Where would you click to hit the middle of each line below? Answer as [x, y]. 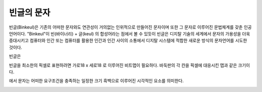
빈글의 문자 [30, 13]
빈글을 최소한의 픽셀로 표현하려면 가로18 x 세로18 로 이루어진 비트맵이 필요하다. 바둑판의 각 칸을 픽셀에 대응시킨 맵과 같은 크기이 [129, 65]
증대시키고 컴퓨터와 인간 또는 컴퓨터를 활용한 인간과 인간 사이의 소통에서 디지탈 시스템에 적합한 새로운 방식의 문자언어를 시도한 [128, 41]
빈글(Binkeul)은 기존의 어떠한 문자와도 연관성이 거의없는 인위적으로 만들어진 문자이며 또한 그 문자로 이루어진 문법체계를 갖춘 [126, 27]
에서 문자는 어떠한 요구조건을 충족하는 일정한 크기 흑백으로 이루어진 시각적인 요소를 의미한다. [96, 81]
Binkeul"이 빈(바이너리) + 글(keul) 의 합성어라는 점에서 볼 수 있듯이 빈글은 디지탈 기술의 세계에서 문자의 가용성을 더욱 [140, 33]
